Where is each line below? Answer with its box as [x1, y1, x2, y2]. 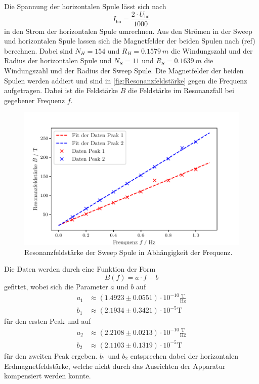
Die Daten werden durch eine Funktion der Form [4, 264, 156, 274]
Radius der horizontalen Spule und [4, 55, 112, 66]
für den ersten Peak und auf [4, 316, 91, 326]
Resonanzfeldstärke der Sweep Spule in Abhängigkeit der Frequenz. [24, 246, 233, 257]
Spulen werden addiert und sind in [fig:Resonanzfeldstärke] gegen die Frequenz [4, 75, 247, 86]
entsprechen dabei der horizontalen [130, 350, 238, 361]
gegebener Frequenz [4, 95, 65, 105]
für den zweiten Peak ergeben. [4, 350, 98, 361]
